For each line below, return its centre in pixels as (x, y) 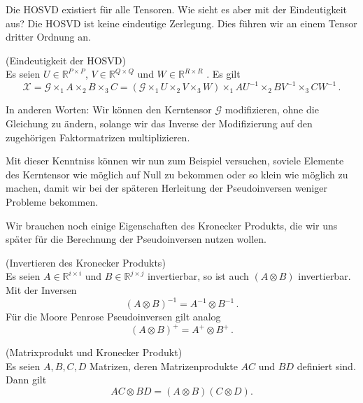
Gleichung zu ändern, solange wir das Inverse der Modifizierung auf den (159, 123)
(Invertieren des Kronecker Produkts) (86, 262)
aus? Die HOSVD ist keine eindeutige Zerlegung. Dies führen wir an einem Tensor (181, 23)
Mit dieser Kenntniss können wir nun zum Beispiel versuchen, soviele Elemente (175, 161)
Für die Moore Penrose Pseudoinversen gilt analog (113, 317)
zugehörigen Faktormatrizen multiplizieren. (98, 137)
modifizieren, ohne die (272, 109)
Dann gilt (26, 380)
